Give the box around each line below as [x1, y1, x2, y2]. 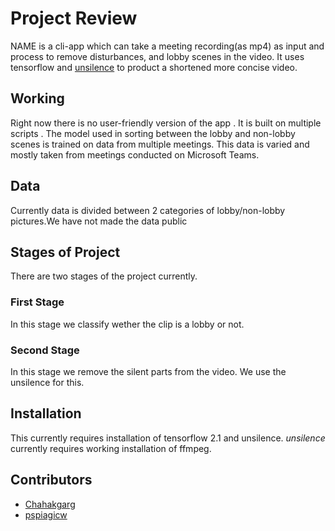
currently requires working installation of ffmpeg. [10, 442, 212, 454]
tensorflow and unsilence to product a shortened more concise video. [10, 61, 298, 73]
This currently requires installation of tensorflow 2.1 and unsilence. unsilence [10, 432, 326, 444]
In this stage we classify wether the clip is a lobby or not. [10, 318, 245, 330]
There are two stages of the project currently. [10, 270, 198, 282]
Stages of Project [10, 243, 121, 261]
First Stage [10, 295, 65, 309]
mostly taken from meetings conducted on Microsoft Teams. [10, 148, 260, 161]
